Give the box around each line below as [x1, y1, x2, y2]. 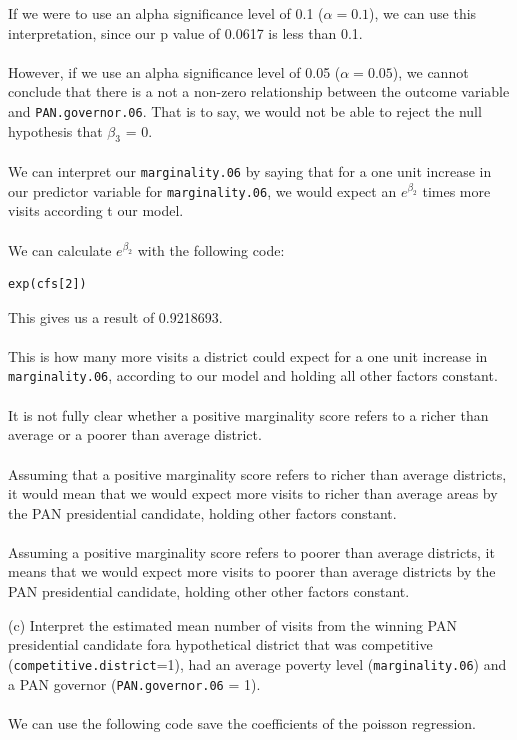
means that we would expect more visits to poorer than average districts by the [8, 561, 496, 582]
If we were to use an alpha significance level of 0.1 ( [8, 3, 324, 23]
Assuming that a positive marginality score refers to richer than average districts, [8, 463, 507, 484]
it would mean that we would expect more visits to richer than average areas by [8, 483, 498, 504]
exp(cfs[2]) [8, 277, 87, 292]
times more [422, 180, 491, 201]
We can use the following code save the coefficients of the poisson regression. [8, 712, 476, 733]
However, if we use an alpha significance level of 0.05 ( [8, 61, 341, 82]
